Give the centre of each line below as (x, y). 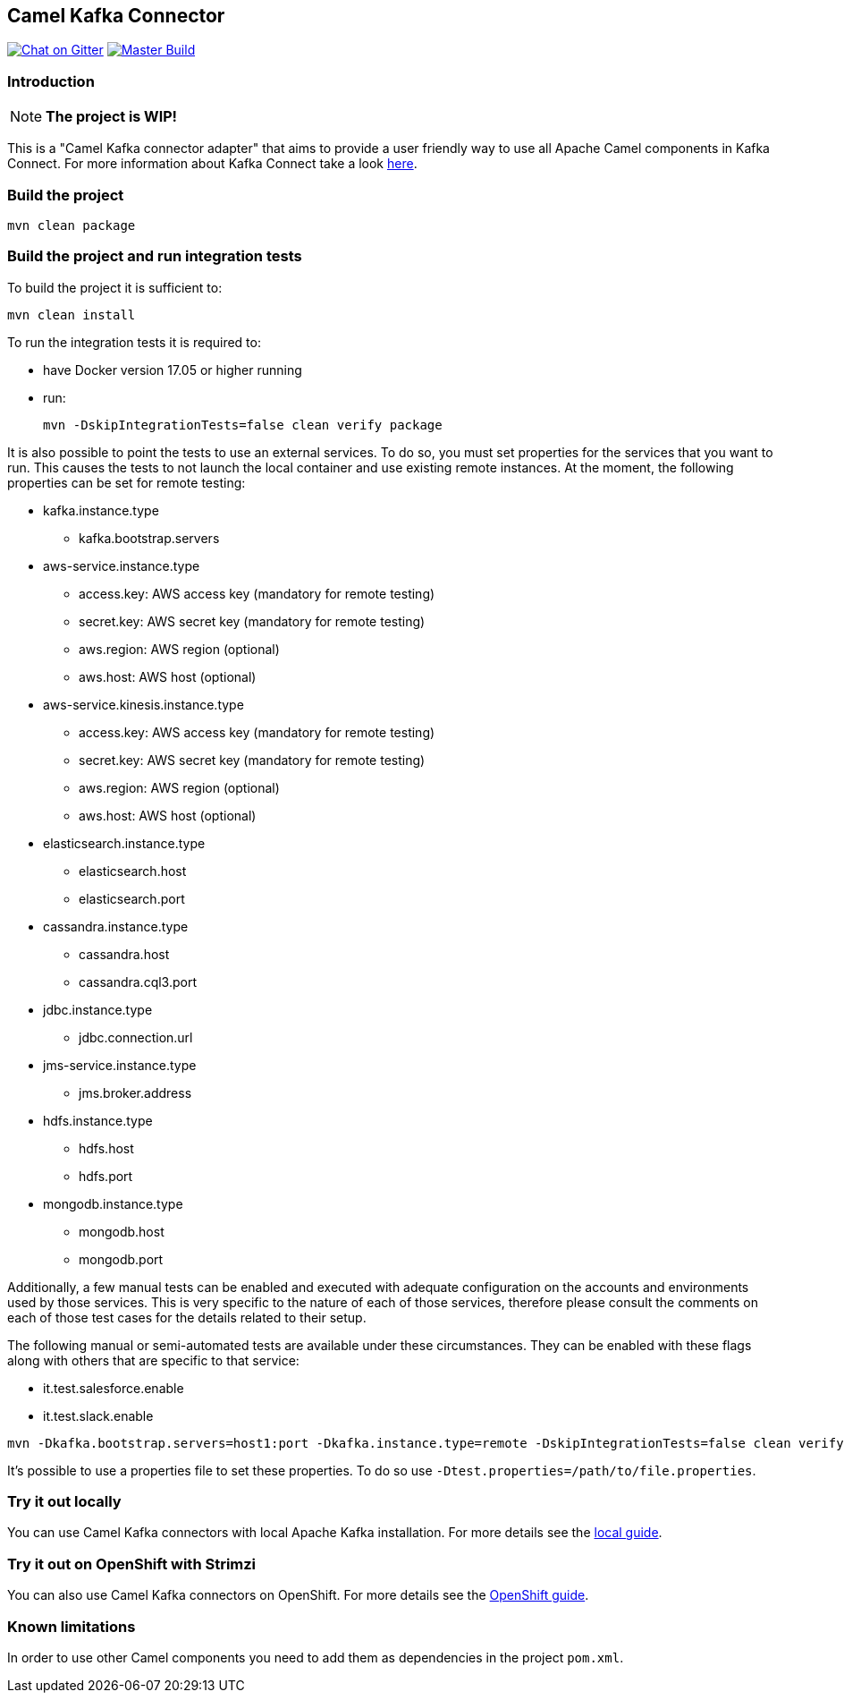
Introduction (51, 81)
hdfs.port (106, 1176)
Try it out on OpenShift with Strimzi (132, 1564)
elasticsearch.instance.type (124, 843)
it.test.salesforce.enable (114, 1388)
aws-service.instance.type (122, 565)
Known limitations (72, 1626)
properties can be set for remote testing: (127, 482)
